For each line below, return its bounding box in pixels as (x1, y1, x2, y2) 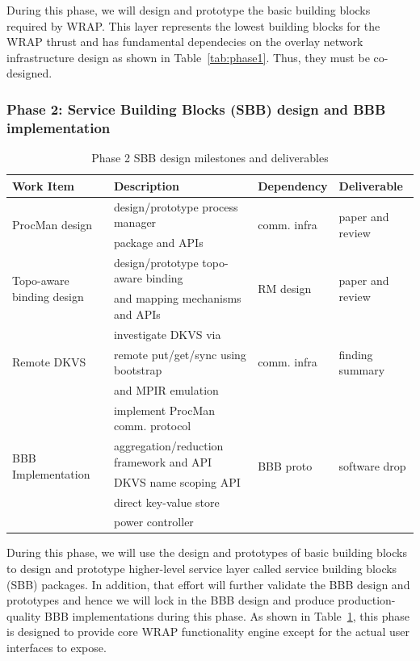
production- (338, 592, 396, 609)
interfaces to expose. (6, 639, 107, 656)
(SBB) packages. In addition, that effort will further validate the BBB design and (6, 575, 410, 592)
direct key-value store (113, 493, 220, 510)
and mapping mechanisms (113, 290, 241, 307)
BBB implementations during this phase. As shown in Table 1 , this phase (44, 607, 409, 624)
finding (338, 345, 373, 362)
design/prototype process (113, 198, 238, 215)
